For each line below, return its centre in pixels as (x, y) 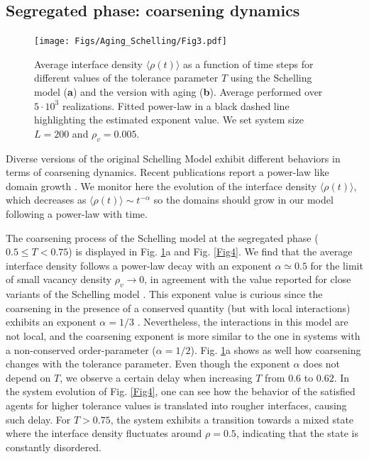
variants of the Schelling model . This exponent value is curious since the (164, 294)
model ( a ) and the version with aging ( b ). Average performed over (178, 92)
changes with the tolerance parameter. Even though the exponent (148, 364)
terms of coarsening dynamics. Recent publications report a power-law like (167, 172)
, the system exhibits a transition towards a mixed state (232, 419)
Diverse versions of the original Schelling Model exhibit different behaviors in (173, 158)
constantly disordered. (54, 447)
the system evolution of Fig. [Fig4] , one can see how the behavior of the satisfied (181, 391)
